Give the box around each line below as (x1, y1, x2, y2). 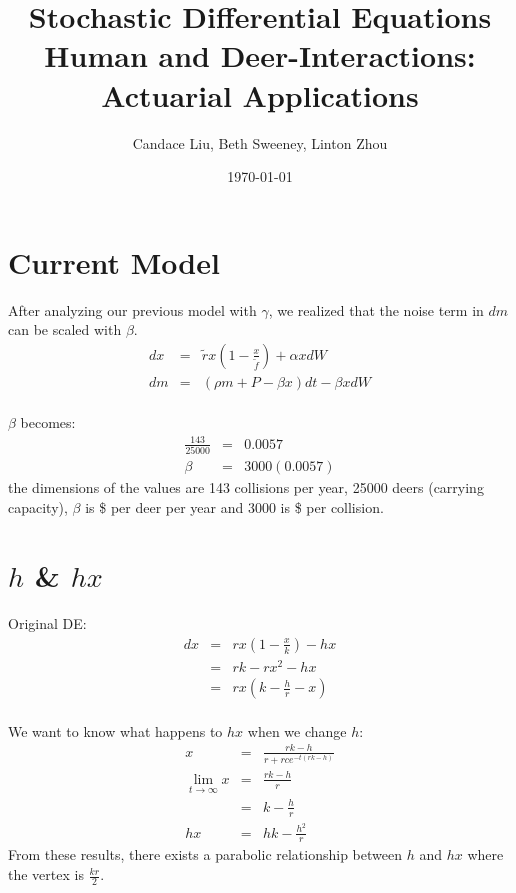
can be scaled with (8, 319, 122, 340)
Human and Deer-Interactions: (44, 35, 476, 76)
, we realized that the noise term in (268, 299, 484, 320)
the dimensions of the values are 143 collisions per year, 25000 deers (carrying (8, 476, 484, 497)
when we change (247, 720, 347, 741)
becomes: (20, 412, 76, 433)
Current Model (8, 241, 220, 282)
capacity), (8, 496, 68, 517)
